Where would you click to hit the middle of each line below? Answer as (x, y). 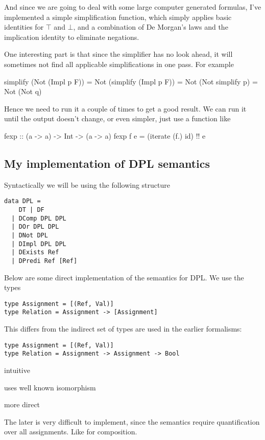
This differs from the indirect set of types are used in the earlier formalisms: (123, 329)
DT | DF (31, 210)
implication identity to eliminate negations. (72, 37)
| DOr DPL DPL (35, 227)
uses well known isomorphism (50, 387)
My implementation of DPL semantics (107, 163)
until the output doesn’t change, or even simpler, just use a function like (117, 118)
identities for (24, 27)
